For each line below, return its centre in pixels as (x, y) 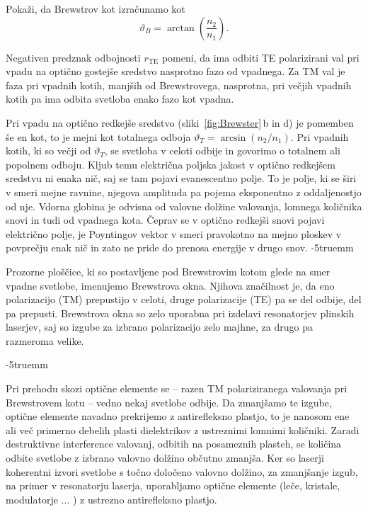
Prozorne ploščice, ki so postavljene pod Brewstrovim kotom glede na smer (168, 271)
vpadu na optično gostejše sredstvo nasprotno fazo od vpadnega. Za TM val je (176, 71)
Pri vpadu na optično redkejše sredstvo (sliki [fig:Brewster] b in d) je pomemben (180, 122)
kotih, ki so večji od (48, 150)
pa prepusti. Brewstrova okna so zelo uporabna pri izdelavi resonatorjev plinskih (180, 313)
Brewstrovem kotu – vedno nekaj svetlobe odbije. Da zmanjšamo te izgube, (169, 402)
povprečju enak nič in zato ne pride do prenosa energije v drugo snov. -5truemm (180, 248)
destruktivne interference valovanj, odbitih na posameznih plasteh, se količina (174, 444)
